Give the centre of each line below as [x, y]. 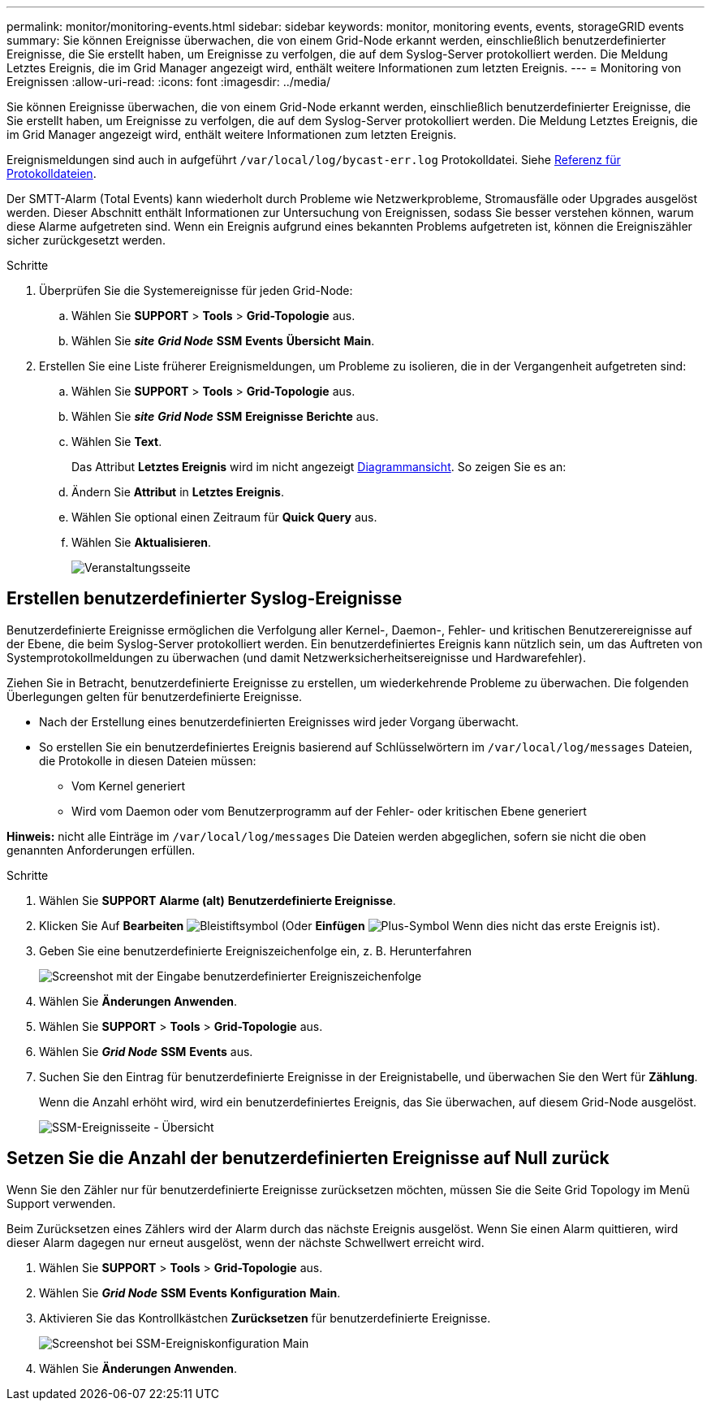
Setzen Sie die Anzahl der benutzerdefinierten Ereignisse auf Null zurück [308, 1158]
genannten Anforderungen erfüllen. [101, 850]
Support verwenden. [61, 1203]
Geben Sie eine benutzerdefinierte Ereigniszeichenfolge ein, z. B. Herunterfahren [256, 950]
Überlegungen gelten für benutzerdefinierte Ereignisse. [155, 696]
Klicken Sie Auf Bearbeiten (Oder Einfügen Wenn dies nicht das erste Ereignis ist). [350, 925]
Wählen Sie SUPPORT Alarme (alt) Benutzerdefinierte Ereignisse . [218, 900]
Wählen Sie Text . [117, 442]
